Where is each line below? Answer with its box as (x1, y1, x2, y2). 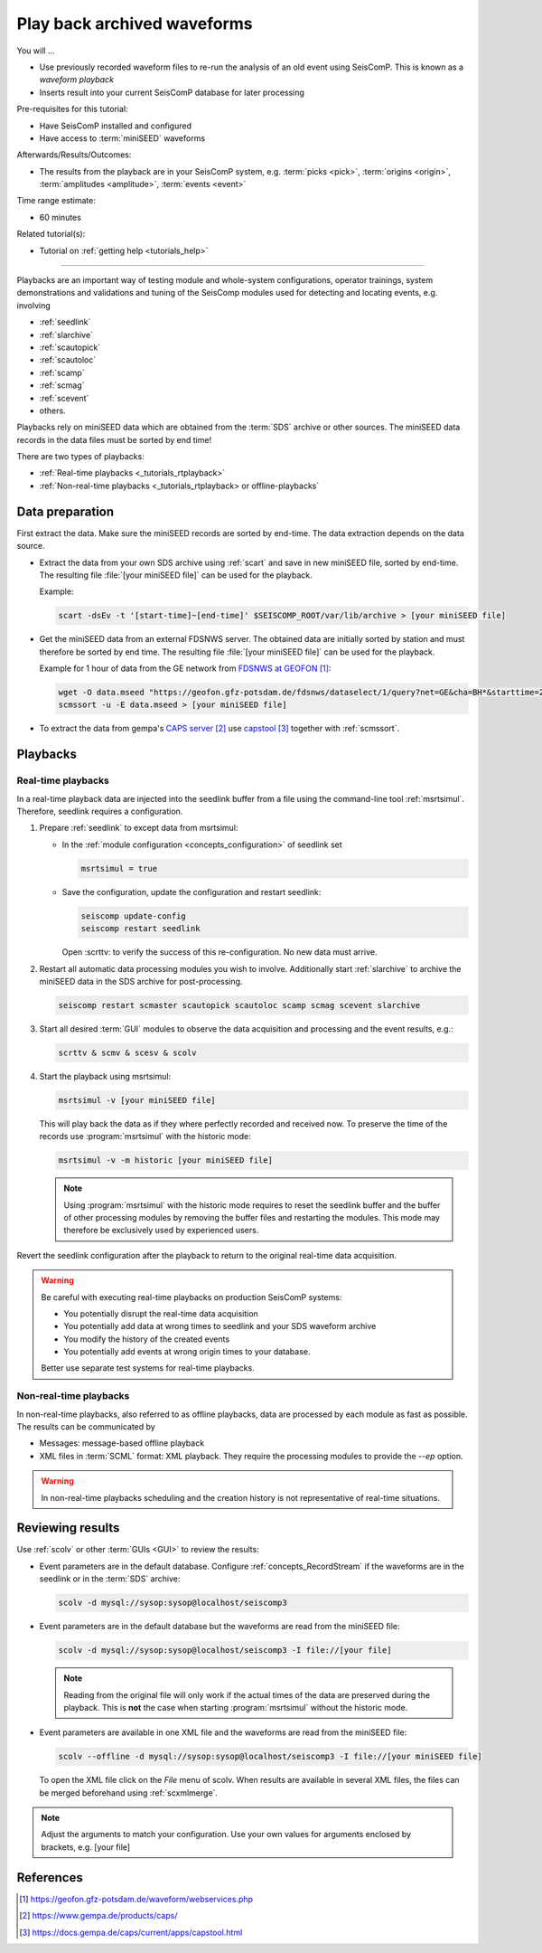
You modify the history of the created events (63, 1334, 230, 1344)
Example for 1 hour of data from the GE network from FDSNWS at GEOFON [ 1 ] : (39, 663, 332, 674)
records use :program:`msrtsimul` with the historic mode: (39, 1131, 252, 1142)
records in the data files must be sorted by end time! (16, 434, 212, 445)
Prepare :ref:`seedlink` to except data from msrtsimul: (39, 823, 238, 834)
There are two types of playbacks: (16, 451, 145, 462)
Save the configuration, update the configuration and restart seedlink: (61, 886, 322, 897)
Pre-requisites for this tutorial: (16, 104, 128, 115)
